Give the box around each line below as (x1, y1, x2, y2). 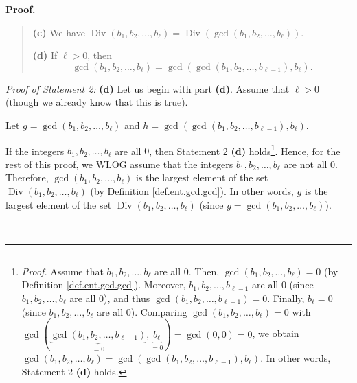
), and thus (104, 290, 150, 305)
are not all (284, 156, 327, 171)
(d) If (32, 48, 58, 62)
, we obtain (252, 326, 299, 340)
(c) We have (32, 25, 85, 39)
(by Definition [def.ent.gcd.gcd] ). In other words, (90, 184, 294, 198)
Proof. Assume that (21, 264, 104, 278)
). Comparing (130, 304, 187, 318)
